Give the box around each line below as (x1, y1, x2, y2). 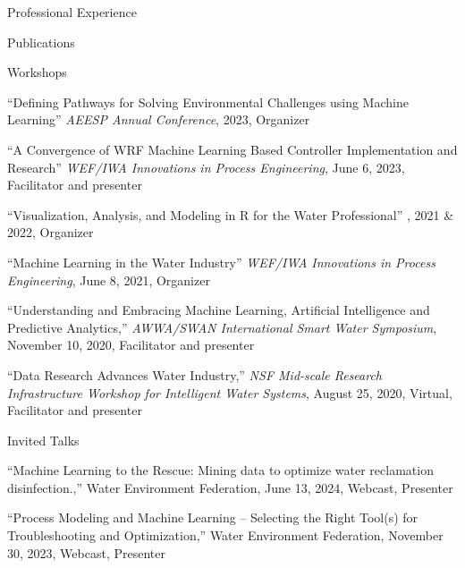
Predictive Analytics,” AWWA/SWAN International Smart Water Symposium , (7, 318, 437, 336)
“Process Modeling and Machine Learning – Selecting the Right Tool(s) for (7, 508, 418, 527)
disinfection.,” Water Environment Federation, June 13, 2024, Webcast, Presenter (7, 478, 453, 496)
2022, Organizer (7, 223, 94, 242)
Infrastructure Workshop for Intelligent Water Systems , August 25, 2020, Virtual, (7, 383, 452, 402)
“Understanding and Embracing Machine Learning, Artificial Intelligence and (7, 301, 430, 319)
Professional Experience (7, 3, 137, 21)
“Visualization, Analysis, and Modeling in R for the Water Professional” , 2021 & (7, 205, 454, 224)
